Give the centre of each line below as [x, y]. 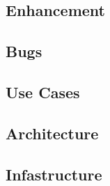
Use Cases [43, 92]
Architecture [52, 133]
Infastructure [54, 174]
